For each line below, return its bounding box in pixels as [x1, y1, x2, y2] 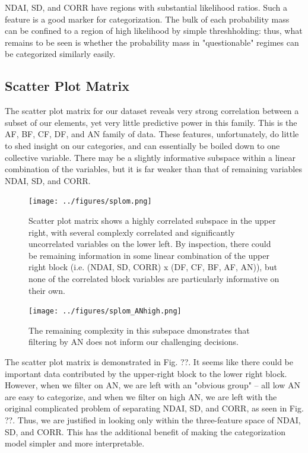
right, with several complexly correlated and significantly [28, 226, 235, 238]
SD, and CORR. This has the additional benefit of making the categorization [5, 425, 285, 438]
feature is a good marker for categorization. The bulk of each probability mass [5, 12, 290, 25]
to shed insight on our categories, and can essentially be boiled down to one [5, 139, 280, 151]
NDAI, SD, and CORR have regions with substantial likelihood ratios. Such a [5, 1, 288, 13]
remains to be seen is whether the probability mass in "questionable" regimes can [5, 36, 299, 48]
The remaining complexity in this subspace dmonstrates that [28, 324, 250, 336]
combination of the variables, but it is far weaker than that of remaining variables [5, 163, 302, 175]
